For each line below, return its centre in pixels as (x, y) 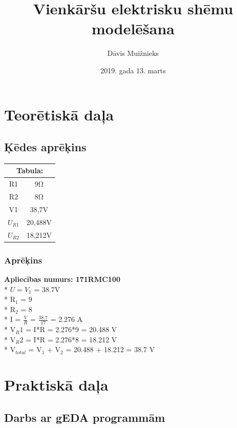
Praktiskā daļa (56, 385)
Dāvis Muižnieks (133, 53)
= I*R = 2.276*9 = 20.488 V (71, 329)
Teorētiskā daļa (59, 114)
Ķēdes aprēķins (45, 147)
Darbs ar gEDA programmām (85, 417)
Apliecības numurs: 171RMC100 (62, 279)
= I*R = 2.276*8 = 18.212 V (71, 339)
